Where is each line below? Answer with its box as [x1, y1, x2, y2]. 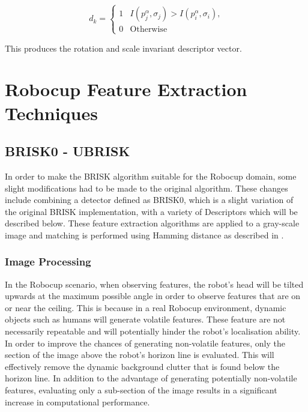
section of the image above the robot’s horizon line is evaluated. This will [5, 348, 274, 361]
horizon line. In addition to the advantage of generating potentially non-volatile [5, 372, 297, 384]
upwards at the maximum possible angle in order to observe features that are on [5, 289, 301, 302]
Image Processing [5, 254, 91, 269]
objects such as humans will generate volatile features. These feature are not [5, 313, 286, 326]
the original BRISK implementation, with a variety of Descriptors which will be [5, 205, 298, 217]
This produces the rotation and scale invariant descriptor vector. [5, 41, 242, 54]
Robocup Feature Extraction [5, 77, 247, 101]
